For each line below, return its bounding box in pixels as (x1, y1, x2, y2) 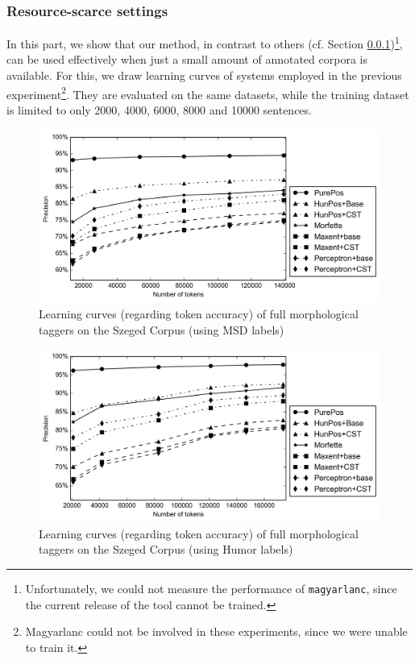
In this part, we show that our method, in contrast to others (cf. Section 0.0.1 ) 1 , (6, 33, 403, 52)
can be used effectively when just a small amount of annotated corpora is (6, 51, 367, 68)
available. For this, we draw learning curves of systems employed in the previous (6, 67, 402, 84)
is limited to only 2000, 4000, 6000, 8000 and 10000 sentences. (6, 101, 312, 118)
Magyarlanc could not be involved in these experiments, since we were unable (25, 623, 408, 640)
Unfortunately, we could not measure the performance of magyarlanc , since (25, 579, 397, 596)
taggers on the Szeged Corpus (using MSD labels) (39, 321, 284, 338)
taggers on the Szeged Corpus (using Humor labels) (39, 541, 293, 558)
